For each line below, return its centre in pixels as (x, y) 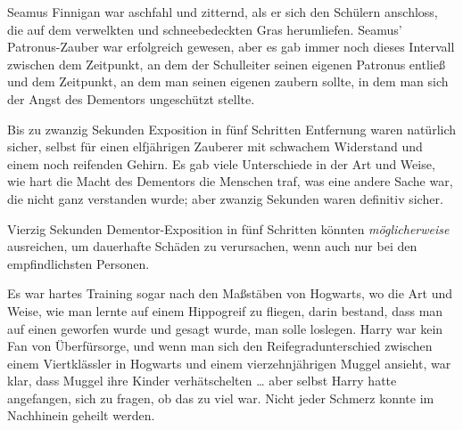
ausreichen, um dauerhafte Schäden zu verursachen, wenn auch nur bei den (212, 246)
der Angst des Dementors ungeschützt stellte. (131, 98)
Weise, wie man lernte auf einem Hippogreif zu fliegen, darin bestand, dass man (225, 310)
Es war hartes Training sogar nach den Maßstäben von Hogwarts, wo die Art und (230, 293)
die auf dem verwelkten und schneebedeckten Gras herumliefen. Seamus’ (205, 29)
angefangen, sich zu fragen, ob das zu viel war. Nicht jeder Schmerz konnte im (221, 398)
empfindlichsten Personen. (79, 263)
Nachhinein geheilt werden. (81, 415)
